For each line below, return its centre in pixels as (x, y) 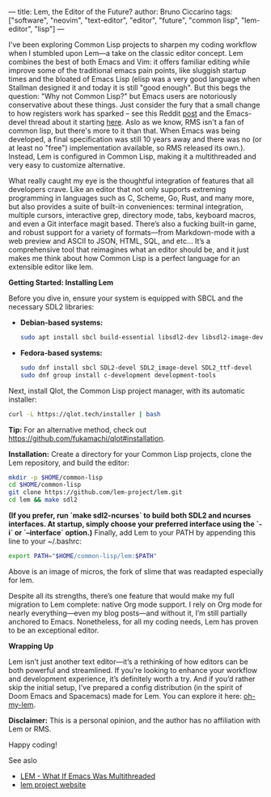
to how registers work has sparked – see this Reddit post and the (116, 113)
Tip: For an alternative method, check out (78, 429)
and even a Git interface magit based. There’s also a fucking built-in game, (133, 224)
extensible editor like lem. (51, 267)
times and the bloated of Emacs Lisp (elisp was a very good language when (134, 79)
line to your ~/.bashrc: (45, 541)
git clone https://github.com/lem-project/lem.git (95, 492)
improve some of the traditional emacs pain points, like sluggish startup (127, 70)
